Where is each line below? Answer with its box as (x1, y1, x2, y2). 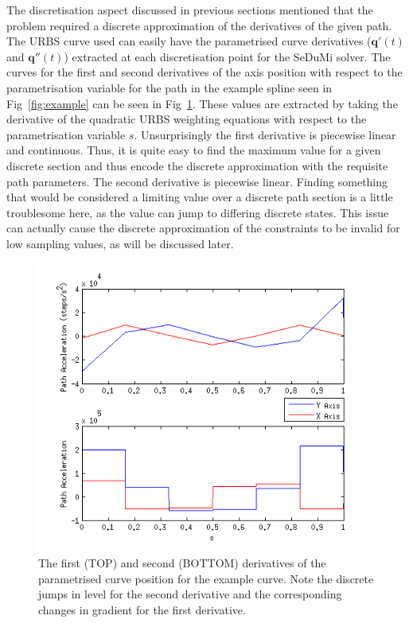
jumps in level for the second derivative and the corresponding (38, 586, 342, 602)
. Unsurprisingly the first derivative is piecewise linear (134, 126, 396, 142)
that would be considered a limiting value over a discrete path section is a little (6, 189, 393, 205)
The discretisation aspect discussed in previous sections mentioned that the (6, 2, 373, 18)
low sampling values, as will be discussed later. (6, 235, 234, 251)
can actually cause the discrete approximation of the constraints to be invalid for (6, 220, 400, 236)
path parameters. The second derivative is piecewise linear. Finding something (6, 173, 388, 189)
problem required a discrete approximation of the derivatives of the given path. (6, 17, 392, 33)
